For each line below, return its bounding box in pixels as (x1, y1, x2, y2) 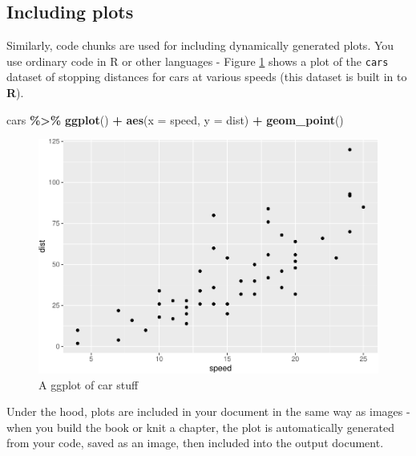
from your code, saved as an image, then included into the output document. (6, 434, 384, 451)
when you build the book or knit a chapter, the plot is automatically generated (6, 418, 395, 435)
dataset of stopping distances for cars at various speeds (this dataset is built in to (6, 68, 407, 85)
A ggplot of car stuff (38, 376, 139, 393)
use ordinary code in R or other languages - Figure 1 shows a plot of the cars (6, 52, 389, 69)
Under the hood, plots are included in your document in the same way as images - (6, 403, 410, 420)
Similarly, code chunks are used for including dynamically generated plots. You (6, 37, 394, 54)
